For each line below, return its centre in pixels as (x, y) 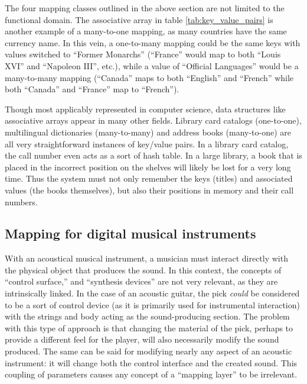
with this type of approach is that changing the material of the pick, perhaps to (149, 327)
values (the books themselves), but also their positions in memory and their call (149, 190)
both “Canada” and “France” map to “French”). (92, 89)
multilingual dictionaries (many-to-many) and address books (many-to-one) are (148, 132)
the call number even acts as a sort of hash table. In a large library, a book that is (153, 155)
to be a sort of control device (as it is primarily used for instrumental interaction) (152, 304)
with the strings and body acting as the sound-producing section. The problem (147, 316)
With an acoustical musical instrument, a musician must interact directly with (146, 258)
